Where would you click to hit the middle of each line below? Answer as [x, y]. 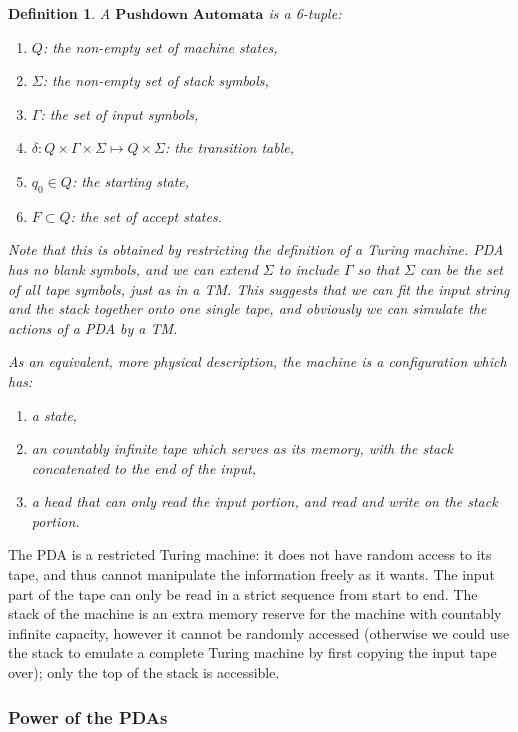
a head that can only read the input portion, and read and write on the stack [264, 501]
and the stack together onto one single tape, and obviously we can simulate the [247, 308]
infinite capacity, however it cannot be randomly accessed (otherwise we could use [259, 632]
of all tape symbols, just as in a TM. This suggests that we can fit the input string [259, 288]
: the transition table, [229, 147]
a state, [54, 414]
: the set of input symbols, [119, 113]
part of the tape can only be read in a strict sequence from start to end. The [243, 593]
